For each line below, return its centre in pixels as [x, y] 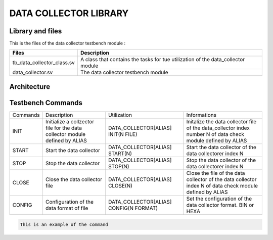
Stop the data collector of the [221, 160]
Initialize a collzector [70, 121]
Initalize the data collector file [221, 121]
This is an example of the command [64, 224]
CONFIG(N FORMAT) [133, 208]
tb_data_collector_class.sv [44, 63]
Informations [201, 115]
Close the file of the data [216, 173]
